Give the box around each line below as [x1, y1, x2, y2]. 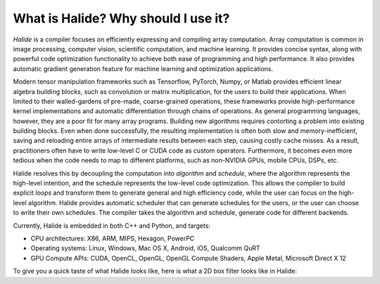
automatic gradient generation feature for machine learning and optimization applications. [13, 64, 274, 73]
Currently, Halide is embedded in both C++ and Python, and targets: [13, 221, 211, 230]
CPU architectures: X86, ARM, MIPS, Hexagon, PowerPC [30, 234, 195, 243]
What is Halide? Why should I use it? [13, 11, 230, 26]
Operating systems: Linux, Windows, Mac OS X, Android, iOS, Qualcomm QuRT [30, 244, 260, 252]
